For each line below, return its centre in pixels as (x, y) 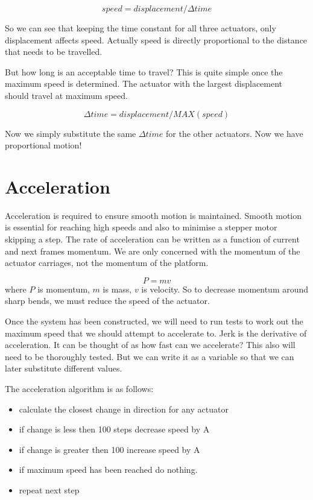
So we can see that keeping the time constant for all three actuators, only (141, 28)
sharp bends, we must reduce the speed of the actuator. (107, 301)
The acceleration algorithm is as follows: (79, 388)
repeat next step (49, 489)
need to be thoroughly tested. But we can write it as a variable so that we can (150, 356)
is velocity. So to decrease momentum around (225, 289)
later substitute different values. (64, 368)
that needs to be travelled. (54, 52)
